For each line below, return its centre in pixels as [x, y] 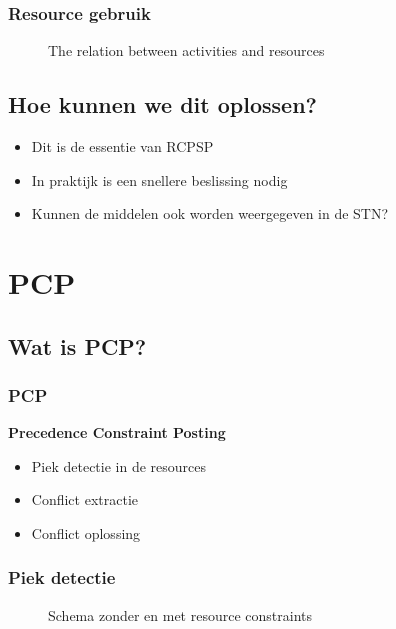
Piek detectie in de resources [119, 465]
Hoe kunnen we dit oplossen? [162, 104]
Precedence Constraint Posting [117, 432]
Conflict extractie [85, 499]
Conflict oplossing [86, 532]
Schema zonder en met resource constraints [180, 614]
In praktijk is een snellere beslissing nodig [159, 179]
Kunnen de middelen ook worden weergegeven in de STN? [210, 213]
